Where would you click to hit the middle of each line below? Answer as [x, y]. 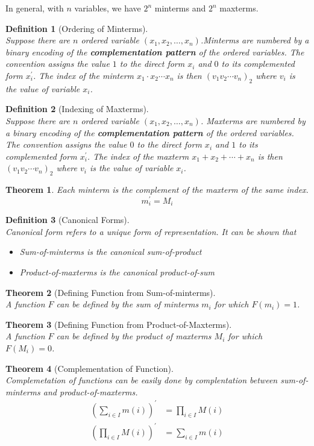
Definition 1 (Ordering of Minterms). [77, 28]
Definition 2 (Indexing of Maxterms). [77, 109]
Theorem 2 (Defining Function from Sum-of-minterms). [111, 292]
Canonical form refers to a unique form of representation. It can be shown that [151, 231]
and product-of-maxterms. [90, 391]
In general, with [35, 8]
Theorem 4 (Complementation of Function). [89, 368]
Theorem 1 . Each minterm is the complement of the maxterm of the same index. [157, 190]
